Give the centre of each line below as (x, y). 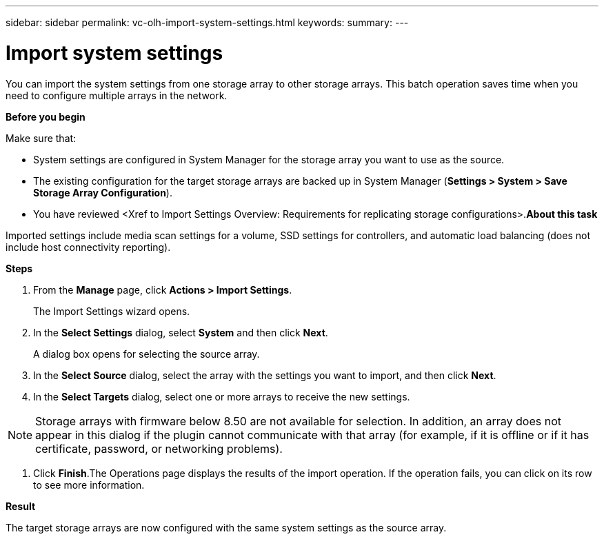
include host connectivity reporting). (88, 247)
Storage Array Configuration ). (103, 192)
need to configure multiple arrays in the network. (117, 95)
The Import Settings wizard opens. (112, 311)
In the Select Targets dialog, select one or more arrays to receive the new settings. (222, 396)
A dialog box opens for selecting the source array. (147, 354)
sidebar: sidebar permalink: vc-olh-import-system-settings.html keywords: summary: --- (207, 22)
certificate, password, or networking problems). (159, 448)
